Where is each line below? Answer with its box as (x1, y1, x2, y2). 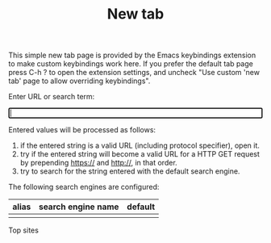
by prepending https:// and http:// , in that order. (19, 158, 177, 168)
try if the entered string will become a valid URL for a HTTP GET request (19, 149, 261, 159)
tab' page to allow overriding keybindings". (8, 76, 151, 86)
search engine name (39, 201, 119, 212)
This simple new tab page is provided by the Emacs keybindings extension (8, 50, 256, 61)
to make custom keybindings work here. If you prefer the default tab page (8, 59, 254, 69)
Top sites (8, 225, 39, 235)
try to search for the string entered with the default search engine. (19, 166, 240, 176)
